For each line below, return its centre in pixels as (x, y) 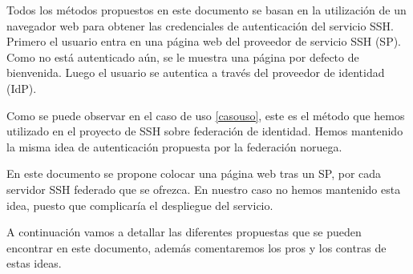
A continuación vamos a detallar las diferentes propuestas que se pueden (184, 232)
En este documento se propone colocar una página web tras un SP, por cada (194, 173)
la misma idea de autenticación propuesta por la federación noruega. (174, 146)
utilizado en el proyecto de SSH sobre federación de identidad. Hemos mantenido (205, 131)
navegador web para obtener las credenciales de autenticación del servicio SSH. (200, 25)
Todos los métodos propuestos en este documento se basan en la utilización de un (206, 10)
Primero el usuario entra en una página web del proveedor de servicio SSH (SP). (204, 41)
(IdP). (22, 88)
